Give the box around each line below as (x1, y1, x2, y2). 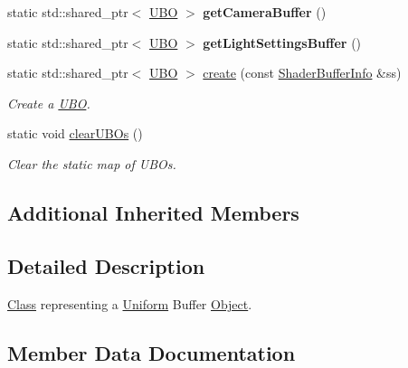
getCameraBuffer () (203, 3, 327, 21)
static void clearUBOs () (7, 124, 143, 143)
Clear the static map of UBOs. (7, 154, 176, 173)
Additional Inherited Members (7, 198, 299, 226)
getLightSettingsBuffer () (203, 33, 362, 52)
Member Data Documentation (7, 338, 296, 366)
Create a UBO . (7, 93, 90, 112)
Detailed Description (7, 251, 205, 279)
